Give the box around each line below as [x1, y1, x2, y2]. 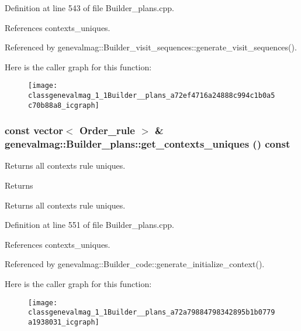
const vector [5, 123, 64, 138]
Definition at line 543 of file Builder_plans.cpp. [5, 2, 174, 13]
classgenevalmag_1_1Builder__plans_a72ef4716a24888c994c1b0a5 [28, 91, 275, 100]
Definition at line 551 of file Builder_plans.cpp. [5, 219, 174, 231]
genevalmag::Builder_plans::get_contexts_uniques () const [5, 137, 290, 151]
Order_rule [79, 123, 135, 138]
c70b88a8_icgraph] [28, 101, 99, 110]
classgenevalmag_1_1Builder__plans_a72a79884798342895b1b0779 [28, 308, 275, 317]
